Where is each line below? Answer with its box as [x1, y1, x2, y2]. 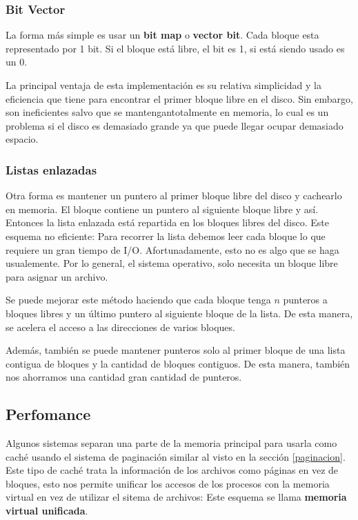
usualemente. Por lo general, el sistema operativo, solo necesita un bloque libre [6, 256, 338, 270]
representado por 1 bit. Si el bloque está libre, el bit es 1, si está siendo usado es [6, 41, 345, 55]
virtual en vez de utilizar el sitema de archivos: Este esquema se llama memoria [6, 490, 347, 504]
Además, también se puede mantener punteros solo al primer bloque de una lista [6, 343, 346, 357]
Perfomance [6, 403, 91, 425]
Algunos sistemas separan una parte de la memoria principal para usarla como [6, 436, 337, 450]
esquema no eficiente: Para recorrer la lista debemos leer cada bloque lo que [6, 228, 326, 243]
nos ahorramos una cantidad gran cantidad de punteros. [6, 370, 242, 384]
